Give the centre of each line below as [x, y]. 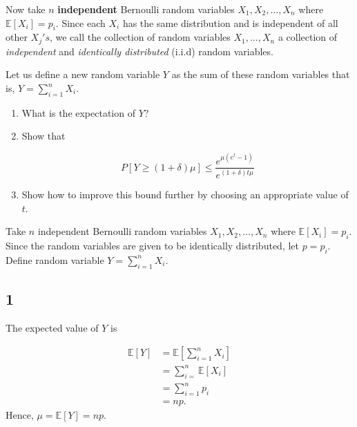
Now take [26, 9]
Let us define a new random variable [83, 74]
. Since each [80, 22]
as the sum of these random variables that [261, 74]
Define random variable [55, 259]
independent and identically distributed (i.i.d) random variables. [139, 51]
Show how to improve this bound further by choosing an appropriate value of [185, 194]
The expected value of [52, 327]
